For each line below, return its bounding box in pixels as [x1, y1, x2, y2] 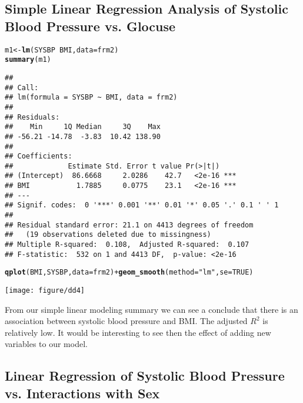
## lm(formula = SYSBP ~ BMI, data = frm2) [5, 93, 178, 102]
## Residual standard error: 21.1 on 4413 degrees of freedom [5, 220, 254, 229]
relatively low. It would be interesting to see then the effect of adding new [5, 326, 271, 338]
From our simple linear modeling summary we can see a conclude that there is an [5, 303, 298, 315]
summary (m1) [5, 55, 51, 64]
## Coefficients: [5, 152, 72, 161]
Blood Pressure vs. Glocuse [5, 16, 176, 35]
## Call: [5, 83, 39, 92]
